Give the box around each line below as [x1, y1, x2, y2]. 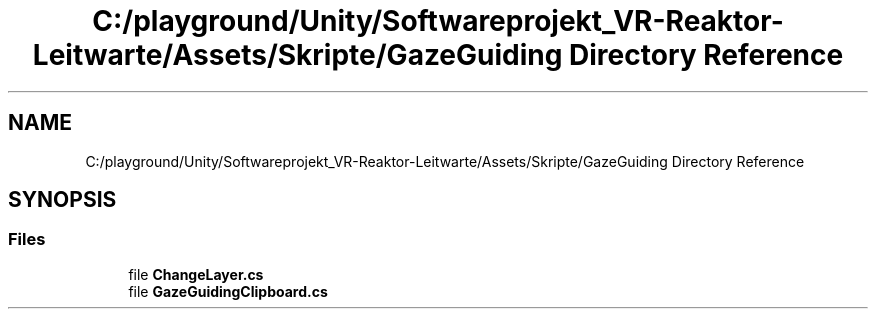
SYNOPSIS [8, 187, 117, 213]
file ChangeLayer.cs [128, 265, 264, 283]
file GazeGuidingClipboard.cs [128, 282, 328, 300]
